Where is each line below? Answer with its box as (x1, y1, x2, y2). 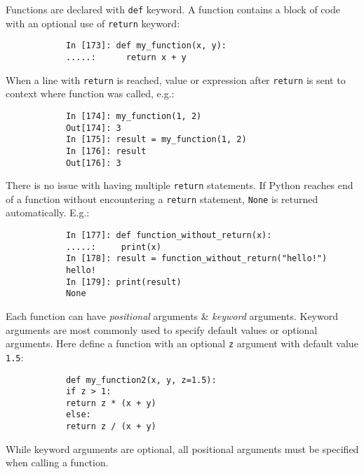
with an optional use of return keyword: (6, 15, 180, 30)
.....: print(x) (65, 242, 161, 252)
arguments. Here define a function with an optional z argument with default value (6, 336, 358, 351)
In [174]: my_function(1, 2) (65, 111, 202, 121)
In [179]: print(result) (65, 277, 182, 287)
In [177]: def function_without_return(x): (65, 230, 272, 241)
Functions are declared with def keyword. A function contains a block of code (6, 2, 340, 16)
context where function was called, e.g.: (6, 86, 175, 101)
